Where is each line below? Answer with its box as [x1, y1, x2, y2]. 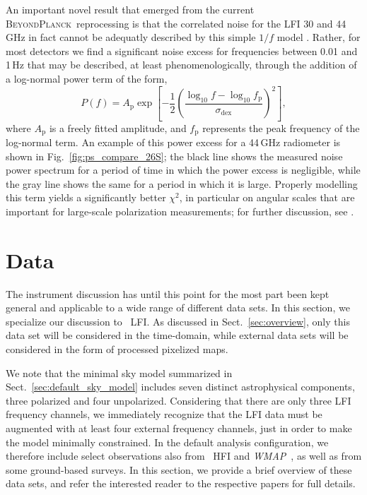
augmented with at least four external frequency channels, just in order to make [6, 421, 352, 436]
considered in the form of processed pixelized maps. [6, 342, 228, 357]
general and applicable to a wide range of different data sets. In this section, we [6, 300, 350, 315]
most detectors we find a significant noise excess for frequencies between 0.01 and [6, 43, 358, 58]
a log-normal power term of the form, [6, 71, 168, 85]
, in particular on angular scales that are [179, 190, 355, 205]
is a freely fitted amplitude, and [49, 120, 187, 135]
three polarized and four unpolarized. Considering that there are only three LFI [6, 393, 351, 407]
